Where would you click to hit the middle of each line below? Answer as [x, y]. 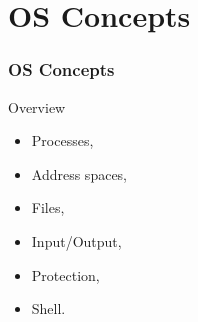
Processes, [62, 140]
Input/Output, [76, 240]
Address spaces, [79, 173]
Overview [37, 106]
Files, [48, 207]
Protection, [65, 274]
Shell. [48, 308]
